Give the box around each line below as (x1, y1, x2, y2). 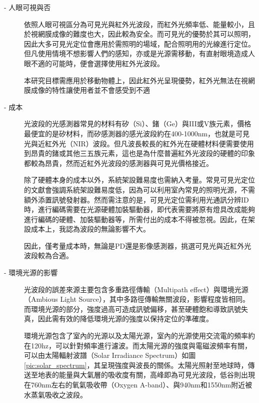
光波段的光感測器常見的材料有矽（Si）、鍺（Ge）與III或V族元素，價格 (24, 118, 251, 129)
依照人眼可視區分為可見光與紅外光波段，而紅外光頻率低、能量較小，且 (24, 19, 255, 29)
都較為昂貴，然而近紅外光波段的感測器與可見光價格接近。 (24, 157, 213, 168)
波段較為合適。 (24, 250, 73, 261)
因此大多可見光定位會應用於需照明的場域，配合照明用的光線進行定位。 (24, 38, 255, 49)
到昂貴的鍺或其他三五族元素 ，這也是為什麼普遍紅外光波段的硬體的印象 (24, 148, 255, 158)
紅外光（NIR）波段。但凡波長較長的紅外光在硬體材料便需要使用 (44, 138, 254, 148)
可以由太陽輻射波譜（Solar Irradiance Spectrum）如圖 (24, 350, 196, 360)
